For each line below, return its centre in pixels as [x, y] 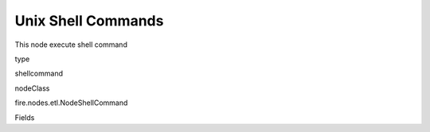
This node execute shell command [71, 45]
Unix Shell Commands [89, 21]
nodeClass [32, 88]
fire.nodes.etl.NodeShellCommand [71, 103]
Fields [25, 117]
